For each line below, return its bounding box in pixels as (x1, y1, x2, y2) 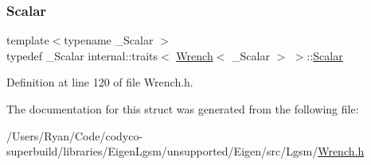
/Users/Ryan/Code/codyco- (6, 127, 143, 144)
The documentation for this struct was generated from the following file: (6, 101, 359, 117)
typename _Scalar (64, 32, 154, 48)
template (6, 32, 49, 48)
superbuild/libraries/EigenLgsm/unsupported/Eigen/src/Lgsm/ (6, 143, 318, 159)
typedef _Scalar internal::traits (6, 47, 158, 63)
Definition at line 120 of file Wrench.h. (6, 74, 193, 90)
